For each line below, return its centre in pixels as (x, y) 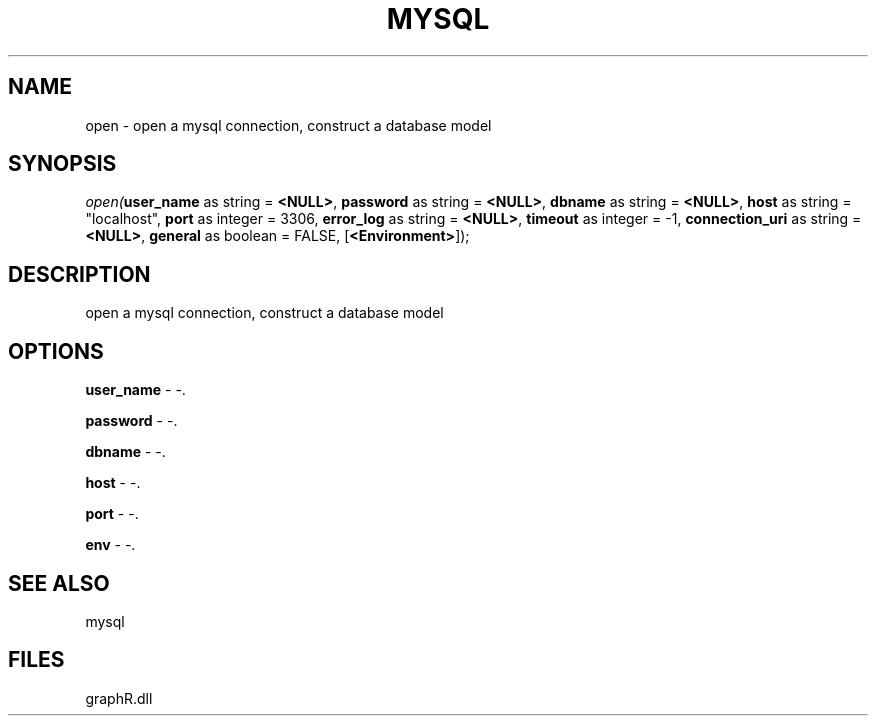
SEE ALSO (59, 583)
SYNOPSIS (62, 164)
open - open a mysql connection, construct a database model (288, 125)
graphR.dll (119, 698)
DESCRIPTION (79, 274)
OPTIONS (56, 351)
